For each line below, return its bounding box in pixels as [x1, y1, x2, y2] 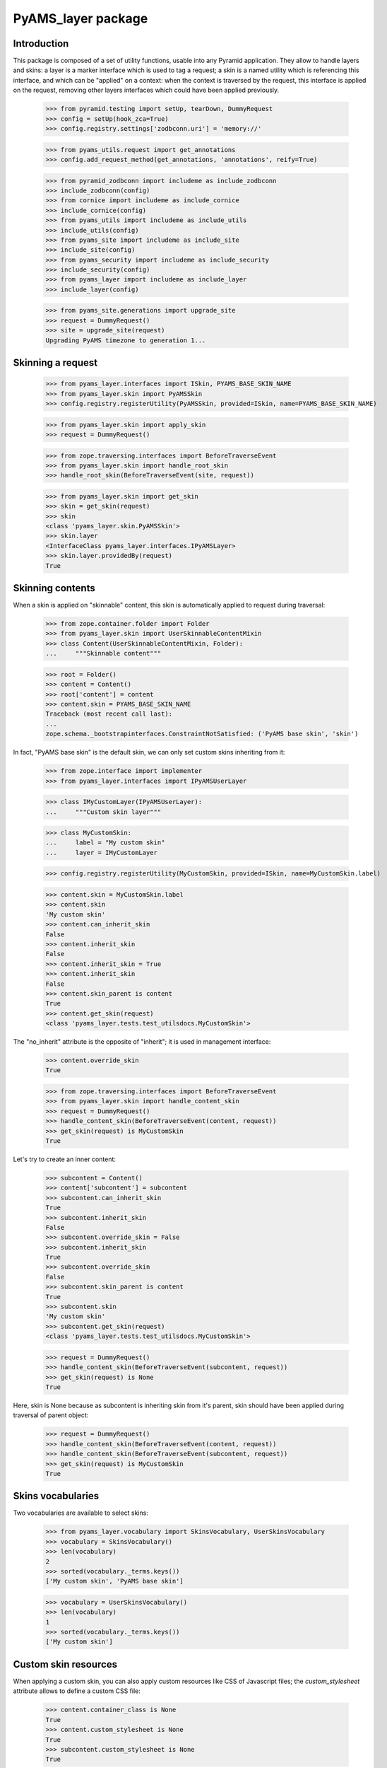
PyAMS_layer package [13, 11, 148, 26]
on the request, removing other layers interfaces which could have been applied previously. [13, 86, 280, 95]
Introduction [13, 37, 69, 50]
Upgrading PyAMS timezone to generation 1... [45, 336, 206, 344]
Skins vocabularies [13, 1490, 100, 1502]
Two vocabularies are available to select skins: [13, 1508, 148, 1517]
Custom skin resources [13, 1658, 118, 1670]
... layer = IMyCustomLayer [45, 849, 158, 856]
